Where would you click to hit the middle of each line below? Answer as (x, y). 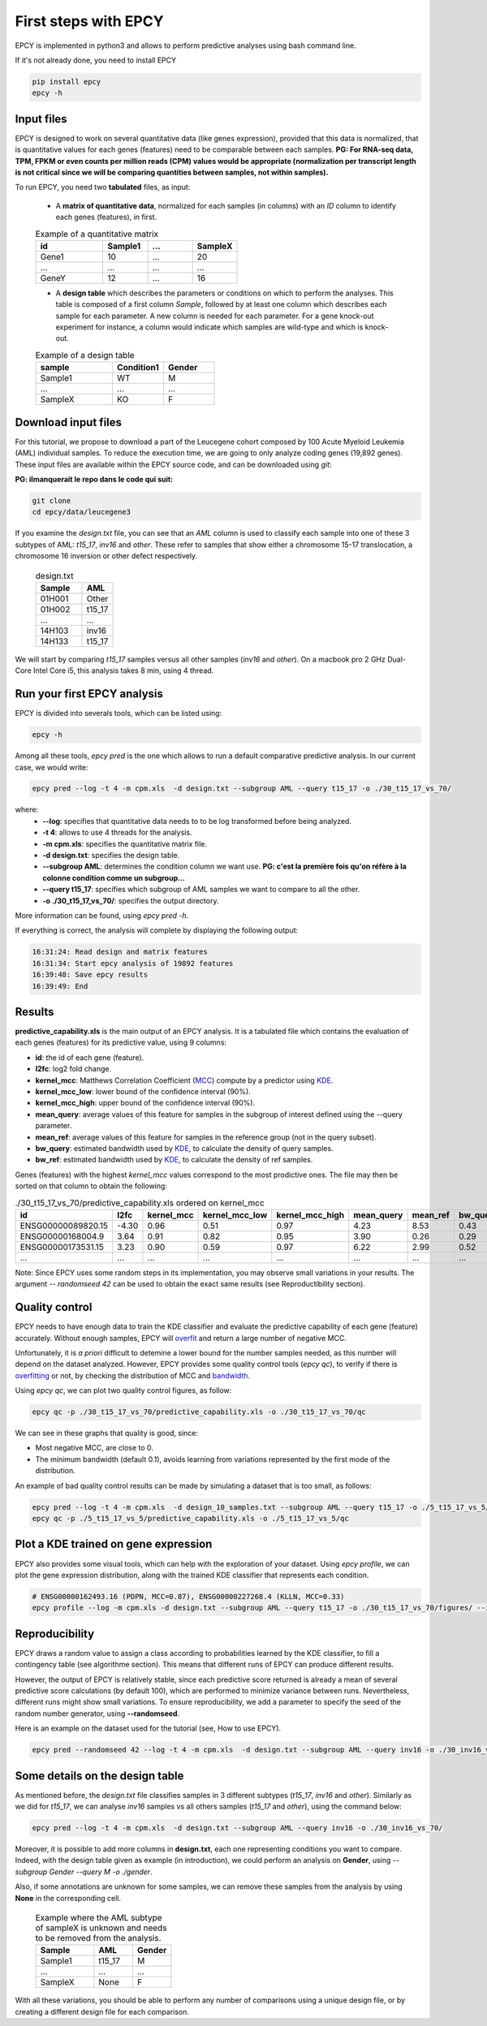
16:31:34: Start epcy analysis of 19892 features (133, 963)
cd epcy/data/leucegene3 (82, 512)
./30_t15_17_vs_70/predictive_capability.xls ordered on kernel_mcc (140, 1203)
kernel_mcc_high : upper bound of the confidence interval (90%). (145, 1103)
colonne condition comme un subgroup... (114, 877)
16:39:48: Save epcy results (90, 975)
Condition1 (138, 368)
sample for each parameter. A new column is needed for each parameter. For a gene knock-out (215, 316)
